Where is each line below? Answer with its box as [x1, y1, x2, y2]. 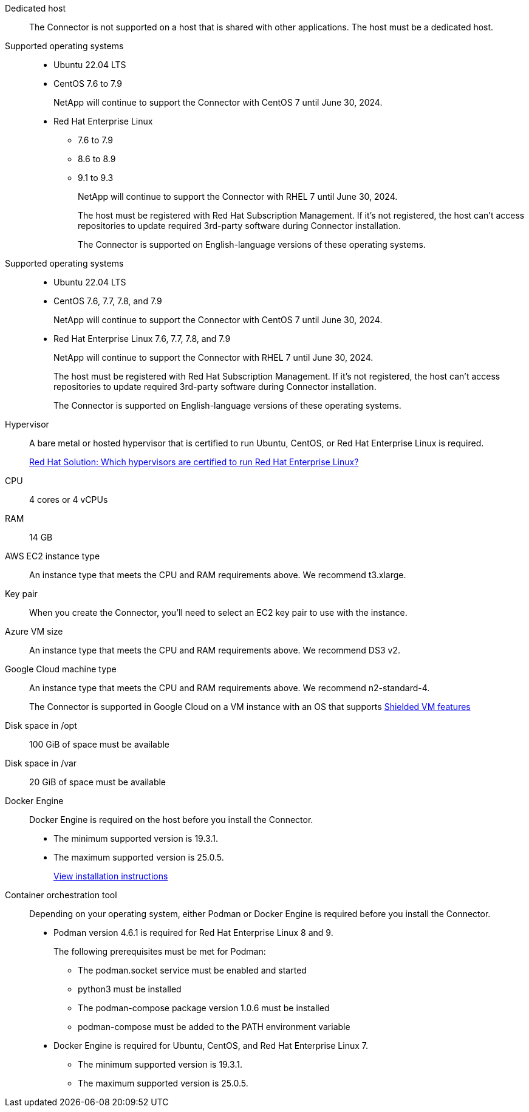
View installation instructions [53, 871, 168, 881]
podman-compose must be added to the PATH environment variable [78, 1022, 350, 1032]
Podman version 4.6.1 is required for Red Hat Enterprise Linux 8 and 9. [53, 927, 333, 938]
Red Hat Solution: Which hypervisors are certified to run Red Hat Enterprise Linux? [29, 457, 359, 467]
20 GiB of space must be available [29, 777, 166, 787]
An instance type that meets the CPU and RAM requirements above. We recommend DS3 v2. [29, 645, 400, 655]
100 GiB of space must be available [29, 739, 170, 749]
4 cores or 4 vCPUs [29, 494, 108, 505]
